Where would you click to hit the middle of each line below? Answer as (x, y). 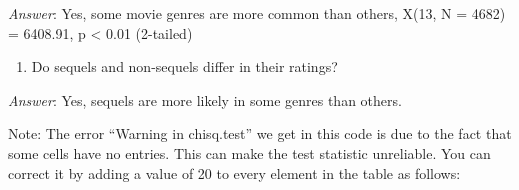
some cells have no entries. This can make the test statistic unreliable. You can (249, 152)
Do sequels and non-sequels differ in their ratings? (184, 66)
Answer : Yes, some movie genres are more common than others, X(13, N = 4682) (257, 13)
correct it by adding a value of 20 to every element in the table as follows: (234, 172)
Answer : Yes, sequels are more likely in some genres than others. (205, 99)
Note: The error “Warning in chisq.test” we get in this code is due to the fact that (260, 133)
